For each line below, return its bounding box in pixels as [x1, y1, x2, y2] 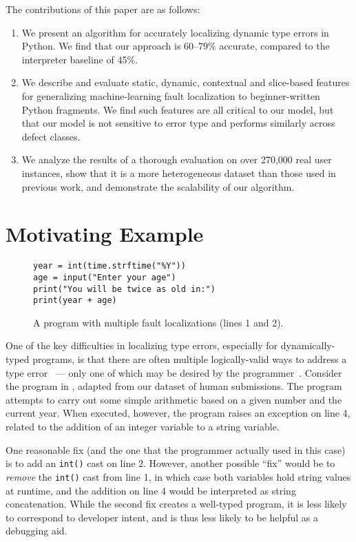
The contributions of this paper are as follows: [6, 2, 200, 16]
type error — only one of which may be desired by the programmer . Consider [6, 365, 342, 379]
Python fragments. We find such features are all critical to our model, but [21, 102, 334, 116]
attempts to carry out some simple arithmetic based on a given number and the [6, 392, 342, 406]
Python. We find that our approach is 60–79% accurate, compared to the [21, 39, 330, 53]
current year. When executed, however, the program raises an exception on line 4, [6, 406, 350, 420]
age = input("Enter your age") [33, 272, 176, 282]
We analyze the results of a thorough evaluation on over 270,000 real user [21, 152, 332, 167]
